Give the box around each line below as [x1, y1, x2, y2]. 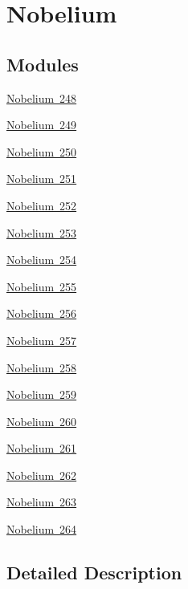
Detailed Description [6, 560, 182, 585]
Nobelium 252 [6, 197, 77, 213]
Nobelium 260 [6, 412, 77, 429]
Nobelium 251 [6, 170, 77, 187]
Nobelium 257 [6, 331, 77, 348]
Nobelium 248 [6, 89, 77, 106]
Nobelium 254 [6, 251, 77, 268]
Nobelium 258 [6, 359, 77, 376]
